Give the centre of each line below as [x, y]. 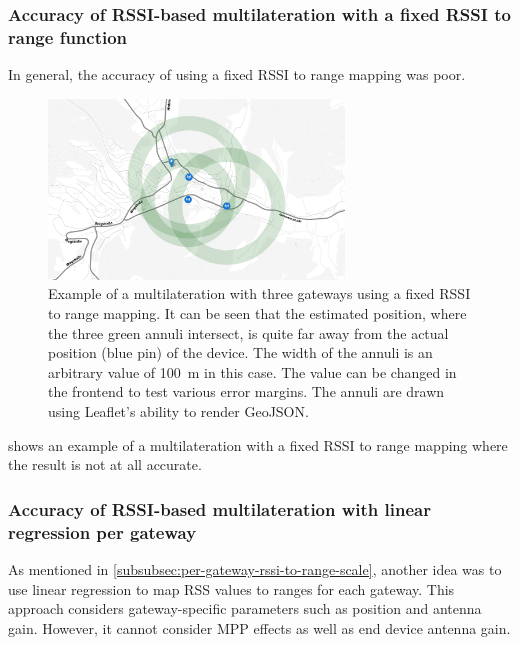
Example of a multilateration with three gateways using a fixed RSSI [259, 293]
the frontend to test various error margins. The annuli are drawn [246, 391]
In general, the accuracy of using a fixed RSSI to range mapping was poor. [237, 74]
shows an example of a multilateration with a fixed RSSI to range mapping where [258, 444]
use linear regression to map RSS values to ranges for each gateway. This [231, 588]
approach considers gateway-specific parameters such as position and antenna [245, 608]
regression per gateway [102, 531]
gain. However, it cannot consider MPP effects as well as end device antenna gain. [259, 627]
